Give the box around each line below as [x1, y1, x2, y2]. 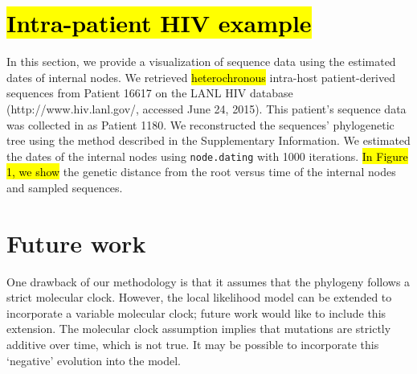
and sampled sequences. [6, 179, 123, 195]
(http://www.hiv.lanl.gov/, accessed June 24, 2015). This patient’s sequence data [6, 100, 407, 117]
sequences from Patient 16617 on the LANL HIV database [6, 84, 293, 101]
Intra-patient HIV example [6, 6, 312, 39]
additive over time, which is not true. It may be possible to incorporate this [6, 336, 379, 353]
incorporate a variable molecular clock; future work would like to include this [6, 304, 386, 321]
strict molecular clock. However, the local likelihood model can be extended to [6, 289, 392, 306]
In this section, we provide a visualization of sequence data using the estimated [6, 53, 396, 70]
